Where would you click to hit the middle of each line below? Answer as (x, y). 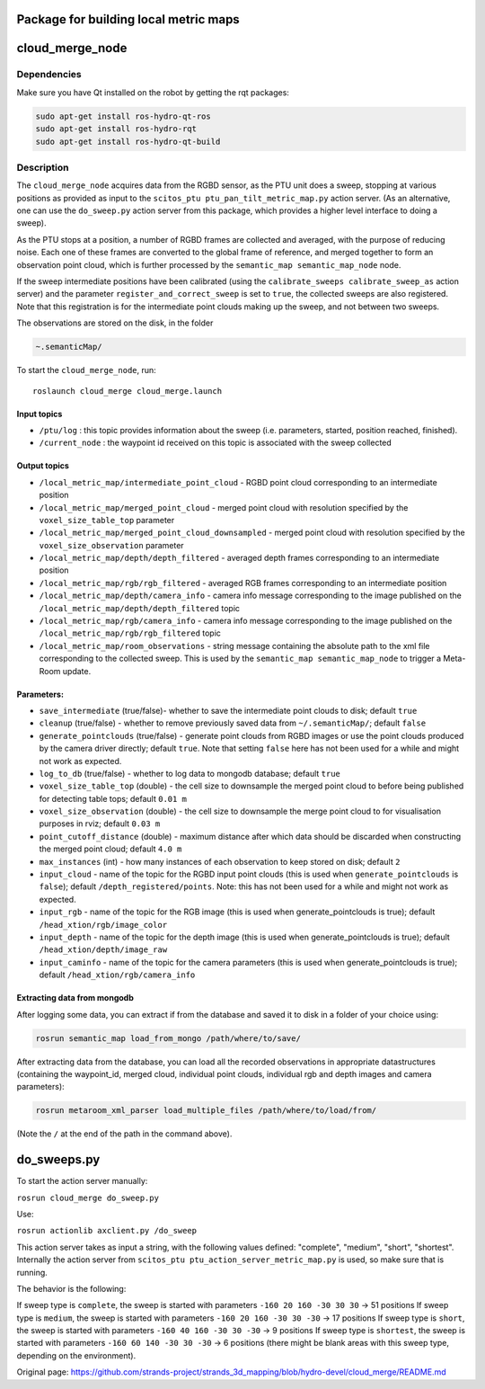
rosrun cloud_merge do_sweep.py (88, 1198)
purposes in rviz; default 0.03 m (100, 824)
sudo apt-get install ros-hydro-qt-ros (123, 116)
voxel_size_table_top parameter (107, 520)
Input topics (40, 414)
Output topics (43, 466)
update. (77, 671)
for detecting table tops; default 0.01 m (113, 798)
